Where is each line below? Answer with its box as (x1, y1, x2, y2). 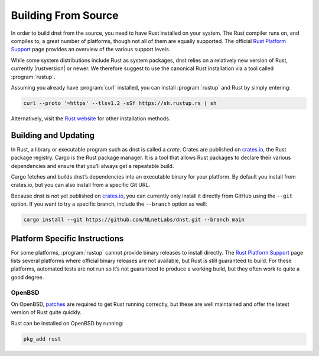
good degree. (11, 273, 44, 281)
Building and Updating (11, 130, 95, 140)
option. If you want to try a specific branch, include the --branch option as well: (11, 200, 207, 207)
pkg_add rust (23, 335, 61, 342)
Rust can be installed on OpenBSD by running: (11, 319, 124, 327)
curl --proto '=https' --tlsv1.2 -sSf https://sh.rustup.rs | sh (23, 100, 217, 106)
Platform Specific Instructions (11, 233, 124, 243)
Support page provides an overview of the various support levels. (11, 46, 171, 53)
